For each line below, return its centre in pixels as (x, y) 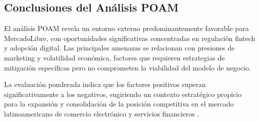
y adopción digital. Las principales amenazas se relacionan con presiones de (119, 48)
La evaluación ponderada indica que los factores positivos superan (105, 84)
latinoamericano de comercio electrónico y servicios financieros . (102, 113)
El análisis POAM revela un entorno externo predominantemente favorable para (126, 28)
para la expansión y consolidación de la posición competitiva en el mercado (119, 104)
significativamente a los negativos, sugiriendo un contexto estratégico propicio (123, 94)
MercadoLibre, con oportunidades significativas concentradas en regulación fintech (130, 38)
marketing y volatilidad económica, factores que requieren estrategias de (114, 57)
